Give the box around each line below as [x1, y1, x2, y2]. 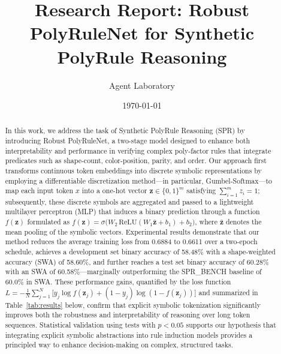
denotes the [225, 217, 262, 227]
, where [195, 217, 217, 227]
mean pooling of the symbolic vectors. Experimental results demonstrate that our [5, 226, 259, 236]
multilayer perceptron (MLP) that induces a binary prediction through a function [5, 206, 260, 217]
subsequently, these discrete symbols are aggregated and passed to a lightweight [5, 196, 254, 206]
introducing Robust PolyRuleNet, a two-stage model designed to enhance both [5, 136, 250, 146]
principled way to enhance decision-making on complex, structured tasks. [5, 340, 233, 350]
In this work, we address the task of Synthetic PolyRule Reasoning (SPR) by [5, 125, 245, 136]
